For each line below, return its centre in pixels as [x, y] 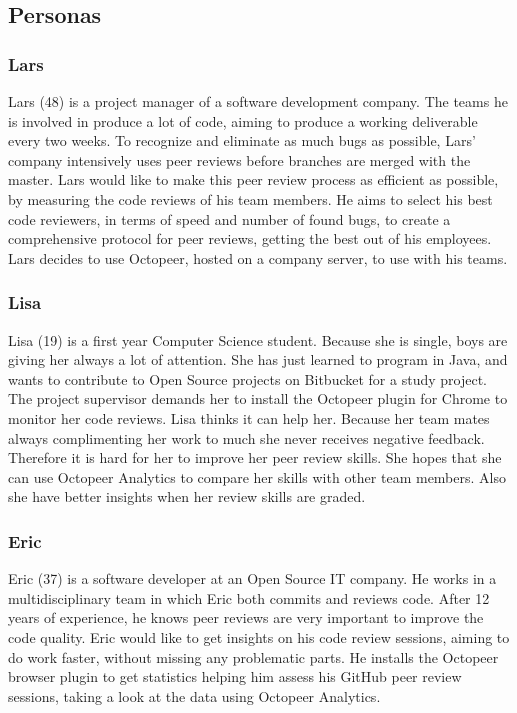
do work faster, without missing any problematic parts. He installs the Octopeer [253, 656]
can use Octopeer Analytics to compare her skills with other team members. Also [257, 476]
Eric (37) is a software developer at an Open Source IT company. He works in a [252, 578]
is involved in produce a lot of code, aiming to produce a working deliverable [243, 120]
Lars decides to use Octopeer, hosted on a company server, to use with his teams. [258, 257]
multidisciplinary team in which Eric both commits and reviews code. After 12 [249, 597]
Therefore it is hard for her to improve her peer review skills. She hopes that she [255, 457]
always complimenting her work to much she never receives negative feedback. [246, 437]
